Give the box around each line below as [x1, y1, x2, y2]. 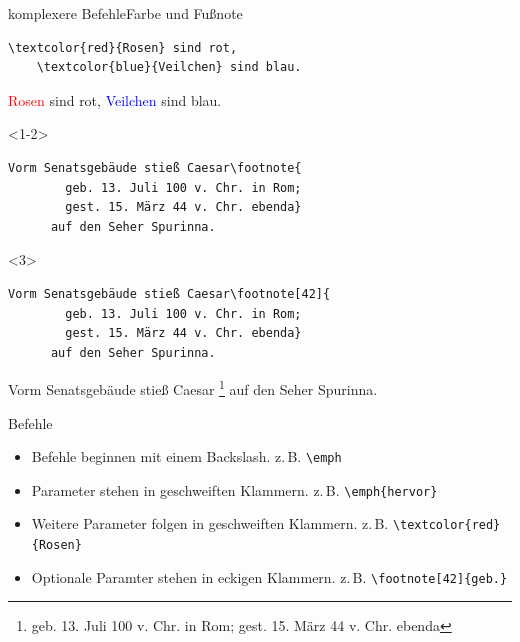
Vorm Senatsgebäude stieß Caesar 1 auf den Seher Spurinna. [8, 376, 378, 399]
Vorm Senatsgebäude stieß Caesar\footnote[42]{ [8, 286, 331, 301]
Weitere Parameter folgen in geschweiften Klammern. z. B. [31, 513, 389, 534]
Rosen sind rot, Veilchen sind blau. [8, 89, 222, 110]
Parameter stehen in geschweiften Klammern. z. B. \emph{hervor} [31, 479, 438, 500]
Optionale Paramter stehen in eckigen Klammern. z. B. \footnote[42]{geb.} [31, 566, 508, 587]
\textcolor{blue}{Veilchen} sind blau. [36, 60, 302, 75]
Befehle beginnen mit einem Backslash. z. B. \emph [31, 446, 342, 467]
